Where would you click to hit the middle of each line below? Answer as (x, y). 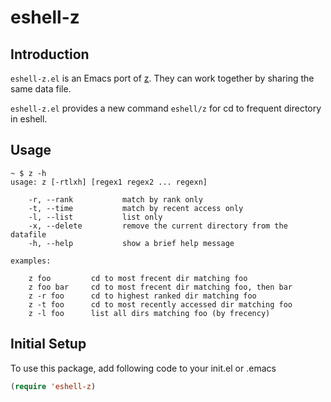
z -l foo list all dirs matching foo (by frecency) (149, 313)
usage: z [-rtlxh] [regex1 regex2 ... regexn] (109, 182)
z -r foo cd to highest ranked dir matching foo (142, 296)
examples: (31, 261)
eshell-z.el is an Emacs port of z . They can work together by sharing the (162, 78)
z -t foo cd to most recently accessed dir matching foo (160, 304)
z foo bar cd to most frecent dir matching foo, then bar (160, 287)
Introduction (50, 54)
